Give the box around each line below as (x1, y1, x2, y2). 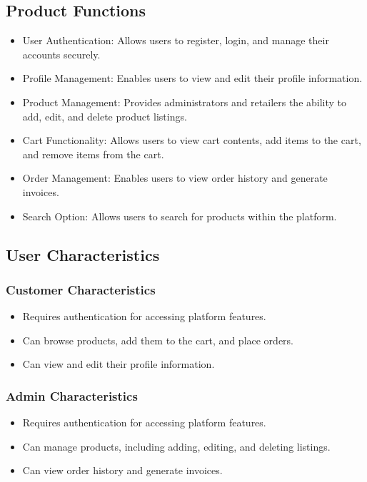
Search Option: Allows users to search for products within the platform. (22, 208, 337, 223)
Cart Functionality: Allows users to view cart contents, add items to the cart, (22, 133, 361, 148)
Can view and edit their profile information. (22, 357, 215, 371)
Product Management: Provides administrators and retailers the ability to (22, 94, 347, 109)
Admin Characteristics (6, 386, 138, 404)
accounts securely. (22, 46, 101, 61)
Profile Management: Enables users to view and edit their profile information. (22, 71, 363, 86)
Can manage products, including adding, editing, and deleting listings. (22, 439, 331, 453)
